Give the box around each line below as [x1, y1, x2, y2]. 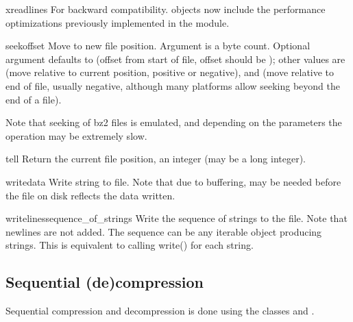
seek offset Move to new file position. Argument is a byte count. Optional [5, 38, 311, 53]
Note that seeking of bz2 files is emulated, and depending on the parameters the [5, 115, 342, 129]
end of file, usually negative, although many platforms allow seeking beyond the [5, 78, 340, 92]
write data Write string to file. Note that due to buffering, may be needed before [5, 174, 341, 188]
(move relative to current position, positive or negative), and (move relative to [5, 65, 334, 79]
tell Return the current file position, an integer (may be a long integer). [5, 151, 306, 166]
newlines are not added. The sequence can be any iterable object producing [5, 224, 322, 238]
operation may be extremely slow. [5, 128, 147, 143]
